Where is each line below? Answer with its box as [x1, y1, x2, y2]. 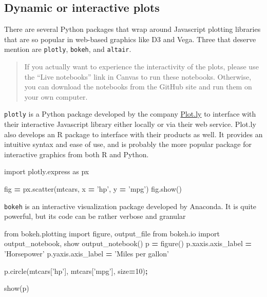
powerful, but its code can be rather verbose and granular [4, 211, 186, 221]
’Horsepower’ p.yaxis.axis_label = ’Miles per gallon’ [4, 248, 169, 259]
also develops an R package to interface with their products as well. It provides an [4, 128, 263, 139]
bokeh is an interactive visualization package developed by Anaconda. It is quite [4, 200, 257, 211]
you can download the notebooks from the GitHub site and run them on [24, 81, 252, 92]
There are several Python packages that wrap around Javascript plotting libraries [4, 24, 261, 34]
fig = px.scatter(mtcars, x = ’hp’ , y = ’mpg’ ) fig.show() [4, 183, 182, 194]
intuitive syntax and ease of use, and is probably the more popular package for [4, 139, 252, 150]
